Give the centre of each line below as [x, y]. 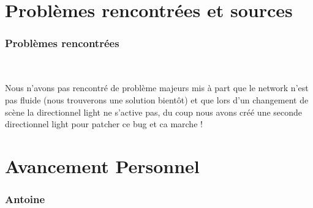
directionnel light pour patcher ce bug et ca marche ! [104, 124]
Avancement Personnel [102, 165]
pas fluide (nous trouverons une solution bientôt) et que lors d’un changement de [157, 100]
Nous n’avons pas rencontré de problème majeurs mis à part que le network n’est [157, 88]
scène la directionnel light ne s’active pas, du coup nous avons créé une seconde [154, 112]
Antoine [25, 199]
